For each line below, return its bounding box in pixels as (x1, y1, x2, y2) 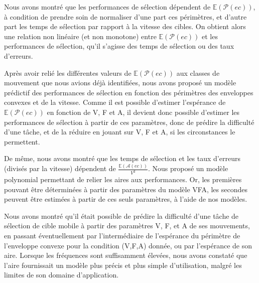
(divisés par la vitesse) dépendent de (4, 163, 116, 174)
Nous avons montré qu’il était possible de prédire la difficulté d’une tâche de (4, 210, 239, 221)
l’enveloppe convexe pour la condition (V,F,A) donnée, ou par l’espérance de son (4, 240, 252, 250)
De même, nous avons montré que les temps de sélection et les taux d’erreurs (4, 153, 240, 164)
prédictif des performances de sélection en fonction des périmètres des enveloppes (4, 87, 253, 97)
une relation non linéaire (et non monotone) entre (4, 31, 157, 41)
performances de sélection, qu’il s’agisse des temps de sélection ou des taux (4, 41, 234, 51)
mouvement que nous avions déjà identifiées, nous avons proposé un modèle (4, 77, 236, 88)
